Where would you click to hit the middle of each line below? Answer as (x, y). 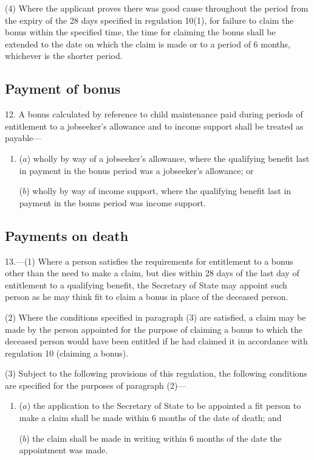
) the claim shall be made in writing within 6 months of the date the (154, 438)
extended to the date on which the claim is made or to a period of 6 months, (148, 44)
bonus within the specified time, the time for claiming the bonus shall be (140, 32)
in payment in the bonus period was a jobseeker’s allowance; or (136, 170)
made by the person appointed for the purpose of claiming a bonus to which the (154, 329)
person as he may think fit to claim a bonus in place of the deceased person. (147, 297)
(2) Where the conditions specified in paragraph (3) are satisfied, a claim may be (155, 317)
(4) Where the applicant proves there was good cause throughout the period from (157, 8)
